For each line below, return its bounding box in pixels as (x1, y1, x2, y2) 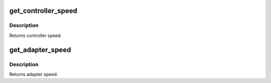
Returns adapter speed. (9, 71, 58, 77)
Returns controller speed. (9, 32, 62, 38)
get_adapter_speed (9, 45, 71, 54)
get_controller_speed (9, 6, 78, 15)
